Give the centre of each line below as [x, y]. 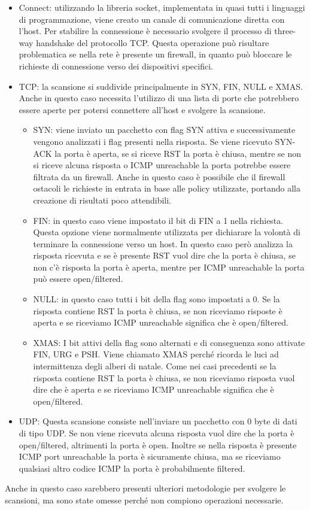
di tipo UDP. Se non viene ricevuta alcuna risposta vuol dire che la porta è [156, 433]
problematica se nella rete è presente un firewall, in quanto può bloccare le [155, 54]
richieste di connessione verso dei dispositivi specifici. [116, 66]
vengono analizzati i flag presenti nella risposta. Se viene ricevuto [153, 141]
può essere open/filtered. [78, 279]
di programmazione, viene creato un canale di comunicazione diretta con [152, 19]
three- [285, 31]
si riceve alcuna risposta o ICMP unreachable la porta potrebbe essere [162, 165]
